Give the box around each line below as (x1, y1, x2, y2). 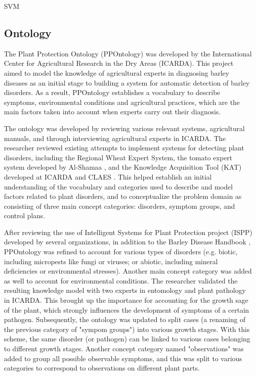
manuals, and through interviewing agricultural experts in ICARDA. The (4, 133, 226, 143)
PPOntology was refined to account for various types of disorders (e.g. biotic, (4, 246, 238, 257)
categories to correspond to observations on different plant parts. (4, 363, 200, 373)
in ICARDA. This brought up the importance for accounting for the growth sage (4, 295, 249, 305)
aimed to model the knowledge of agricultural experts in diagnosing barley (4, 67, 229, 78)
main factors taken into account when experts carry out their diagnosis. (4, 106, 221, 117)
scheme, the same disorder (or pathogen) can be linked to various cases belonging (4, 333, 251, 344)
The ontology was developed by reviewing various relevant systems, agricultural (4, 123, 245, 133)
